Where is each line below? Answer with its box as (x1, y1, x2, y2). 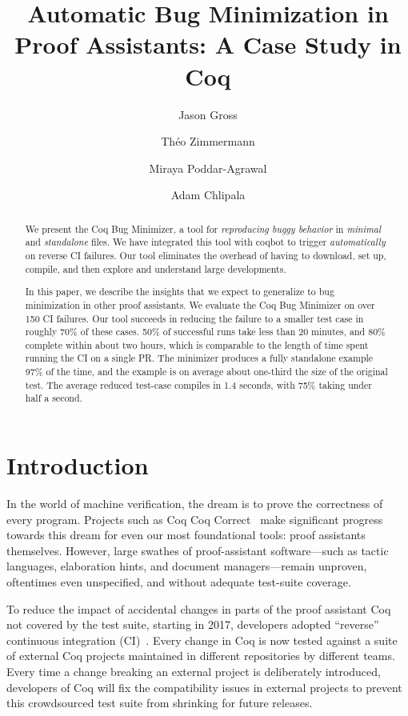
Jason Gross (178, 106, 238, 122)
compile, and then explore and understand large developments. (25, 262, 286, 275)
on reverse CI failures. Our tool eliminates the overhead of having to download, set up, (25, 248, 386, 262)
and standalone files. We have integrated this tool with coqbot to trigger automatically (25, 235, 386, 249)
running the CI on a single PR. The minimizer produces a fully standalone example (25, 351, 374, 365)
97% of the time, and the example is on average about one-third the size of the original (25, 365, 388, 378)
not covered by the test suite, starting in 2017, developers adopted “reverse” (6, 616, 379, 633)
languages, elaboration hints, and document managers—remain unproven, (6, 558, 367, 574)
